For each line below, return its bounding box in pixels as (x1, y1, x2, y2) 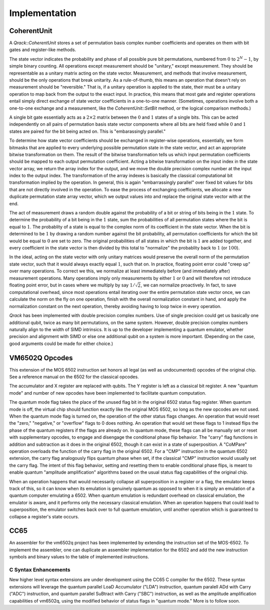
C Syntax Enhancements (9, 566, 70, 573)
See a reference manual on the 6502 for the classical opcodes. (9, 374, 139, 380)
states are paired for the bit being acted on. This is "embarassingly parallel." (9, 128, 166, 134)
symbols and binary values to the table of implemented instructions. (9, 554, 149, 560)
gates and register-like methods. (9, 47, 76, 53)
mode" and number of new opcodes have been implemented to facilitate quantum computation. (9, 390, 206, 396)
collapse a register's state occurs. (9, 513, 79, 519)
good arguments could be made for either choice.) (9, 341, 113, 347)
